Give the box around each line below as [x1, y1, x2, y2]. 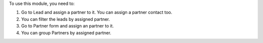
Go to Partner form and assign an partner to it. [21, 23, 114, 29]
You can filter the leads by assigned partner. [21, 16, 110, 22]
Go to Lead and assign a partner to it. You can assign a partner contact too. [21, 10, 172, 15]
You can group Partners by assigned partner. [21, 29, 112, 36]
